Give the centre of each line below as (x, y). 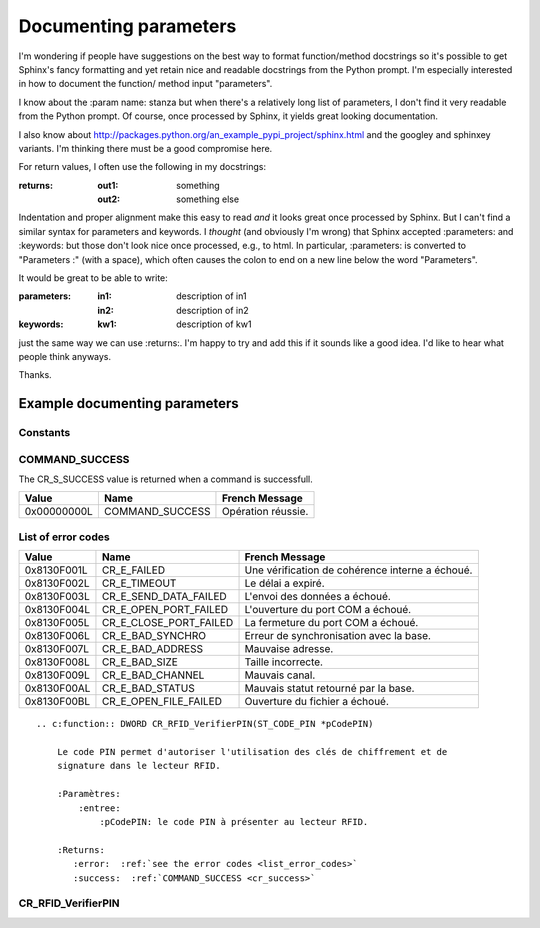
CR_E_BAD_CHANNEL (153, 675)
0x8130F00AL (57, 688)
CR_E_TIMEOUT (139, 583)
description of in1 (211, 296)
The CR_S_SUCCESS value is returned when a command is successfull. (166, 479)
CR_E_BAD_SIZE (140, 662)
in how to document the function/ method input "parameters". (145, 84)
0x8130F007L (57, 649)
